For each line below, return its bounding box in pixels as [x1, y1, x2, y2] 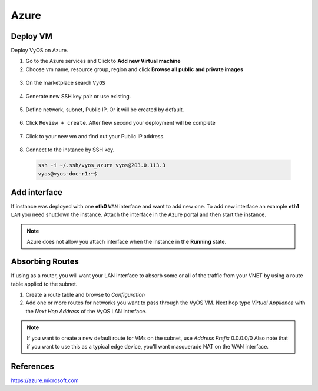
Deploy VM [11, 31, 52, 41]
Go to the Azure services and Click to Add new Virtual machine [25, 58, 181, 65]
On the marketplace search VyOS [25, 79, 106, 87]
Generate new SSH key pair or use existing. [25, 92, 131, 100]
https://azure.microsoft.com [11, 377, 79, 384]
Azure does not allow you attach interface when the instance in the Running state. [26, 238, 227, 246]
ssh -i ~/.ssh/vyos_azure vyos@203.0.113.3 [38, 162, 166, 169]
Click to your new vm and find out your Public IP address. [25, 132, 165, 140]
